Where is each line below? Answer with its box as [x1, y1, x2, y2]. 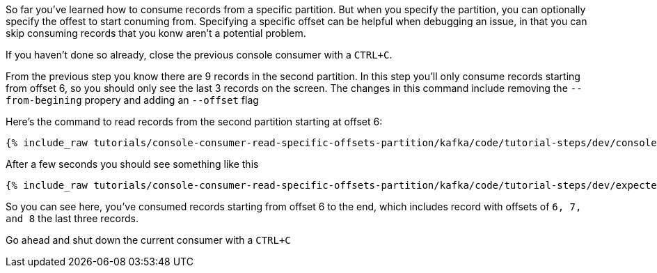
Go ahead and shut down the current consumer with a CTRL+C [6, 234, 291, 246]
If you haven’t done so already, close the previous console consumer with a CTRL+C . [6, 49, 393, 61]
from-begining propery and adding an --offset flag [6, 94, 259, 106]
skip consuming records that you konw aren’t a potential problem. [6, 27, 306, 39]
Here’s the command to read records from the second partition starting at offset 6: [6, 116, 383, 127]
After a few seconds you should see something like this [6, 158, 259, 170]
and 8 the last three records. [6, 212, 138, 224]
